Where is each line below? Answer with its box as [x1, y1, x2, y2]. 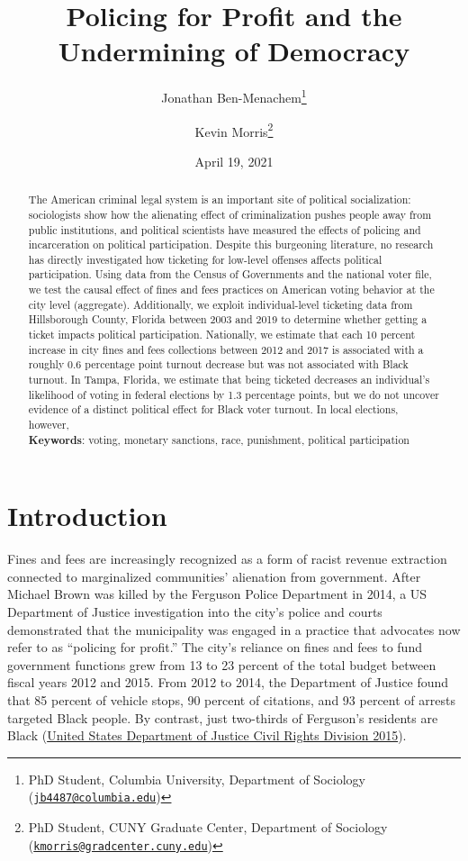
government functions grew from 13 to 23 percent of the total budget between [7, 655, 436, 674]
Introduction [7, 497, 167, 534]
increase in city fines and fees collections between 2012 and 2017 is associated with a [28, 341, 424, 357]
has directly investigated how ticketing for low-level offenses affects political [28, 251, 382, 267]
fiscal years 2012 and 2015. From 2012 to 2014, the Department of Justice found [7, 673, 449, 692]
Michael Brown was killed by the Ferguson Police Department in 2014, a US [7, 585, 427, 603]
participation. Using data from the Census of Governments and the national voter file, [28, 267, 432, 282]
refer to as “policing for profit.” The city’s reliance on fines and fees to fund [7, 638, 422, 657]
